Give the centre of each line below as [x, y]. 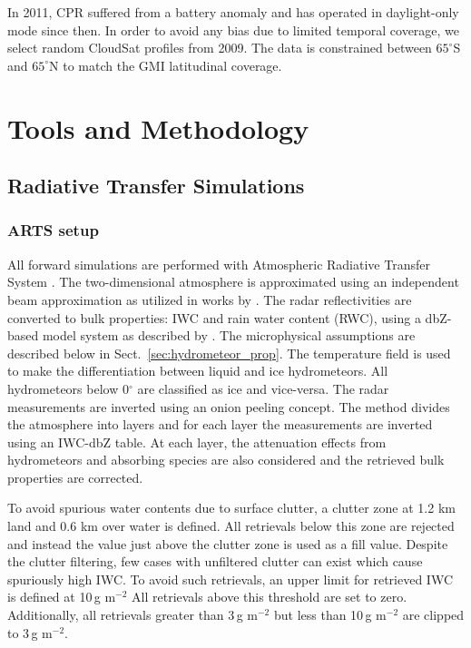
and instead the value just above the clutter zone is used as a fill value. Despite [228, 543]
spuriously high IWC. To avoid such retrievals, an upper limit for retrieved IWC [230, 579]
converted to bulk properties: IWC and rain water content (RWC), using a [214, 317]
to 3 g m [30, 632]
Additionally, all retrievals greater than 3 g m [132, 615]
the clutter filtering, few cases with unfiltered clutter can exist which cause [215, 561]
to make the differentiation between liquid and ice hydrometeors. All [198, 371]
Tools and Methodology [158, 128]
